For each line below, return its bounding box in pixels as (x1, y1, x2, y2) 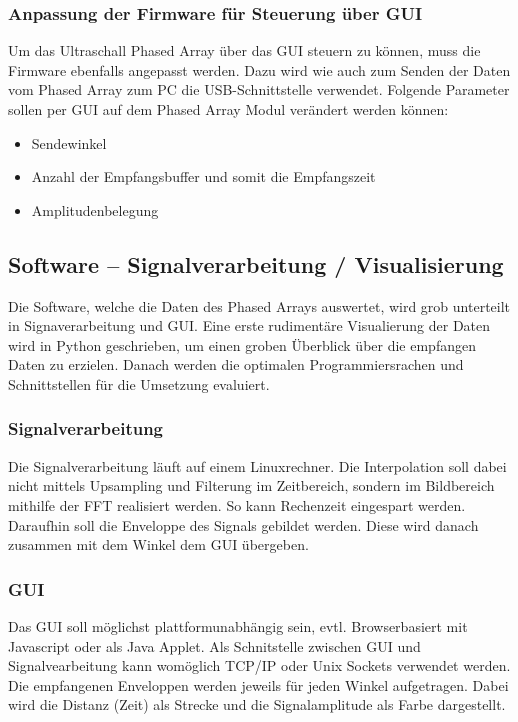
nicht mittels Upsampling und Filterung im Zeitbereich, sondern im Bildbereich (8, 475, 495, 496)
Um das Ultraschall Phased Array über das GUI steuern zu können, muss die (8, 40, 481, 61)
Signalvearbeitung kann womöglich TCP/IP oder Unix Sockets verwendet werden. (8, 655, 511, 676)
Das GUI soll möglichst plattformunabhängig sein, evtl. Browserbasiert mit (8, 615, 468, 636)
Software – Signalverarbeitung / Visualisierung (8, 248, 504, 279)
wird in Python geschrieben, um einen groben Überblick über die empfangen (8, 334, 476, 355)
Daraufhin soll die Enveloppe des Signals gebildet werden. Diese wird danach (8, 514, 479, 535)
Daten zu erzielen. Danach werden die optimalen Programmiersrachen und (8, 354, 464, 375)
